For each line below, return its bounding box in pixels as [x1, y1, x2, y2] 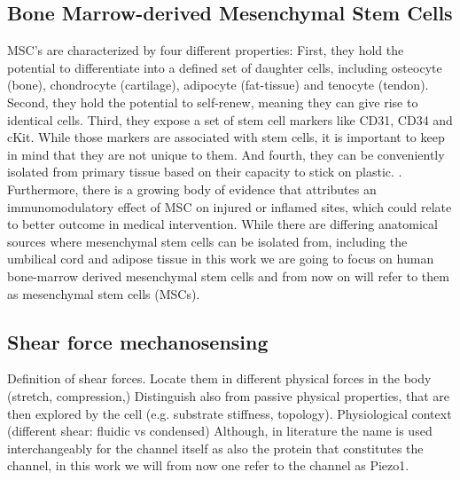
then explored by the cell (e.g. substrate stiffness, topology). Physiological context [7, 404, 452, 422]
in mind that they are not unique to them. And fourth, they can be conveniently [7, 145, 445, 163]
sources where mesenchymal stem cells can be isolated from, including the [7, 232, 408, 250]
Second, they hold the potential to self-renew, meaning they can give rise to [7, 92, 418, 111]
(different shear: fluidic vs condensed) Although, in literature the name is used [7, 421, 433, 440]
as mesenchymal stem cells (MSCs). [7, 284, 200, 303]
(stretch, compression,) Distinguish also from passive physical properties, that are [7, 386, 449, 405]
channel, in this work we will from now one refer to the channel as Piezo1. [7, 456, 409, 475]
